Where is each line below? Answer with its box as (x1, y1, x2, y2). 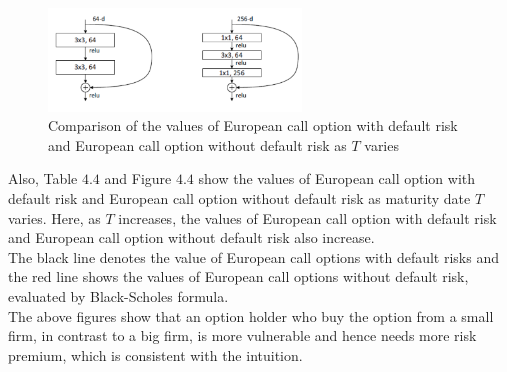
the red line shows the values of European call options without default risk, (8, 266, 469, 287)
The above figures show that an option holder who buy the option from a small (8, 305, 494, 326)
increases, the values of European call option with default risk (118, 207, 497, 228)
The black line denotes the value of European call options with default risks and (8, 246, 499, 267)
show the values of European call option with (198, 168, 476, 189)
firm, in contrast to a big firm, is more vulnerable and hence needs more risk (8, 325, 477, 346)
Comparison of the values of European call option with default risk (48, 115, 458, 136)
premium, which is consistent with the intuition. (8, 344, 303, 365)
